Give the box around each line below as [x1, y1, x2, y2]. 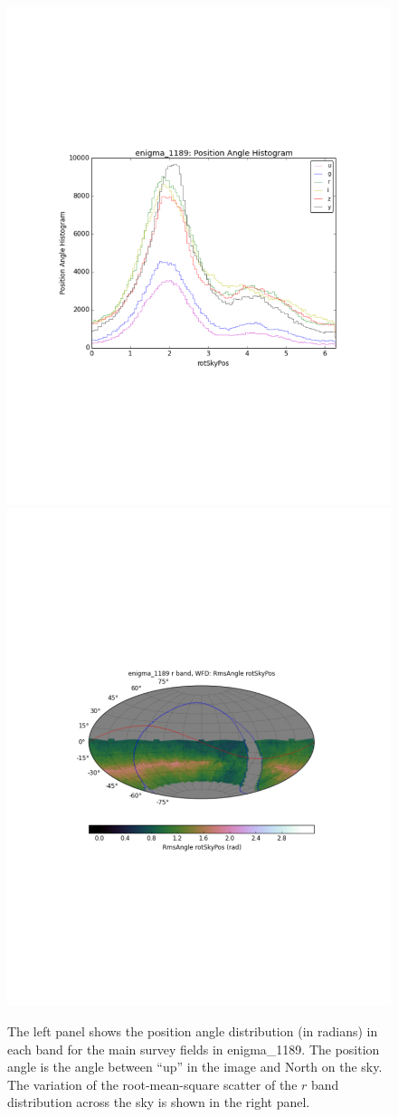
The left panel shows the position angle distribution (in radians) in [7, 1021, 378, 1040]
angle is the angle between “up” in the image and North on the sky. [7, 1057, 383, 1076]
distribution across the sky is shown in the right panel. [7, 1093, 310, 1112]
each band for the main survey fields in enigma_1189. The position [7, 1039, 380, 1058]
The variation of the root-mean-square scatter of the [7, 1074, 298, 1093]
